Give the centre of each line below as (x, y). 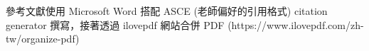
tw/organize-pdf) (43, 39)
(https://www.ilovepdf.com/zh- (296, 24)
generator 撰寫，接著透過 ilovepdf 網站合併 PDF (115, 24)
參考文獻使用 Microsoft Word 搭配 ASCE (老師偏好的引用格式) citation (167, 11)
